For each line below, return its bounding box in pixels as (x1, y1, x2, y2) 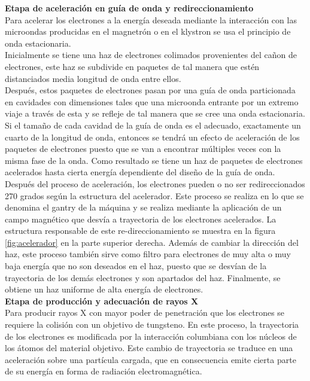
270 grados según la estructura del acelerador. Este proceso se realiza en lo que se (5, 189, 304, 202)
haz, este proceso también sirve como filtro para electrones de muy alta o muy (5, 248, 291, 260)
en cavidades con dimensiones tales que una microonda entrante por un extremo (5, 95, 299, 108)
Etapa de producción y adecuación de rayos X (5, 294, 199, 307)
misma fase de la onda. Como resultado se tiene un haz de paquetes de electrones (5, 154, 303, 166)
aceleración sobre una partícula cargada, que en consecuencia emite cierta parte (5, 353, 296, 365)
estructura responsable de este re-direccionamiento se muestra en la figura (5, 224, 276, 237)
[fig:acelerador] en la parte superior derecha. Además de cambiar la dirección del (5, 236, 299, 248)
